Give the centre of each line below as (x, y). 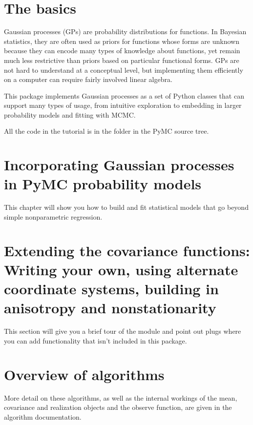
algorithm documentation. (43, 416)
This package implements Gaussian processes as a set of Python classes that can (124, 95)
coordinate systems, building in (111, 289)
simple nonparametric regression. (53, 216)
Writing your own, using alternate (121, 269)
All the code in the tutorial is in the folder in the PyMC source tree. (106, 131)
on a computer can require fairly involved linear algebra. (88, 79)
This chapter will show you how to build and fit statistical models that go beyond (126, 207)
